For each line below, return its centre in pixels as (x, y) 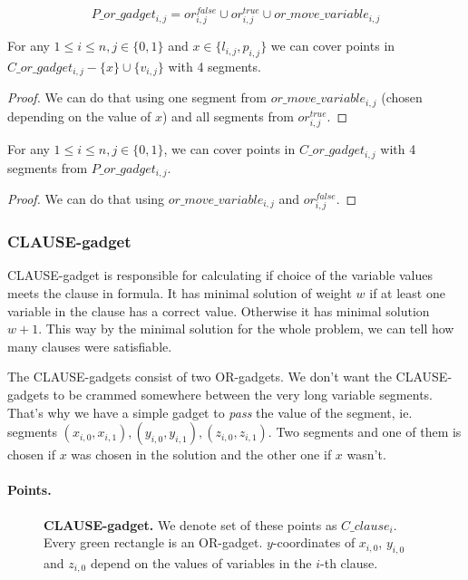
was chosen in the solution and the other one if (201, 454)
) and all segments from (228, 116)
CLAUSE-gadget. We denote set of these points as (190, 524)
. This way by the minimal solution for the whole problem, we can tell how (246, 329)
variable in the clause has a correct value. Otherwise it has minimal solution (219, 310)
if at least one (407, 292)
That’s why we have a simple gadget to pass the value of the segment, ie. (210, 412)
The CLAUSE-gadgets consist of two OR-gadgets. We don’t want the (200, 377)
